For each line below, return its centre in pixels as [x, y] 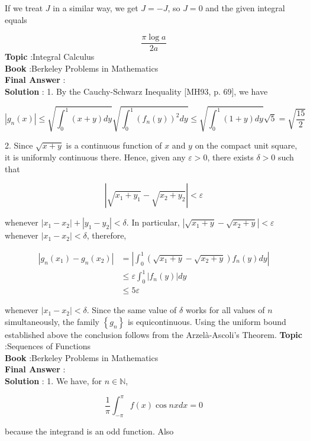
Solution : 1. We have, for [53, 381]
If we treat [24, 8]
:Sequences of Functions [48, 346]
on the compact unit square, [246, 145]
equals [16, 19]
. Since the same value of [132, 310]
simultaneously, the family [52, 321]
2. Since [19, 145]
